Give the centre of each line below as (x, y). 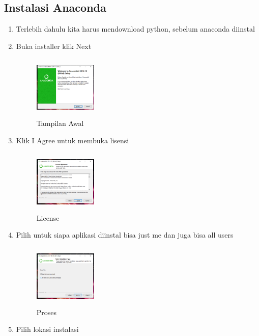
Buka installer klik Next (54, 46)
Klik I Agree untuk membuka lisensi (73, 140)
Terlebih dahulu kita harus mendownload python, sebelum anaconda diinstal (135, 29)
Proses (47, 312)
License (48, 217)
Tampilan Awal (60, 123)
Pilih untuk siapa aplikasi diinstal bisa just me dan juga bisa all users (125, 235)
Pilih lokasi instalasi (47, 329)
